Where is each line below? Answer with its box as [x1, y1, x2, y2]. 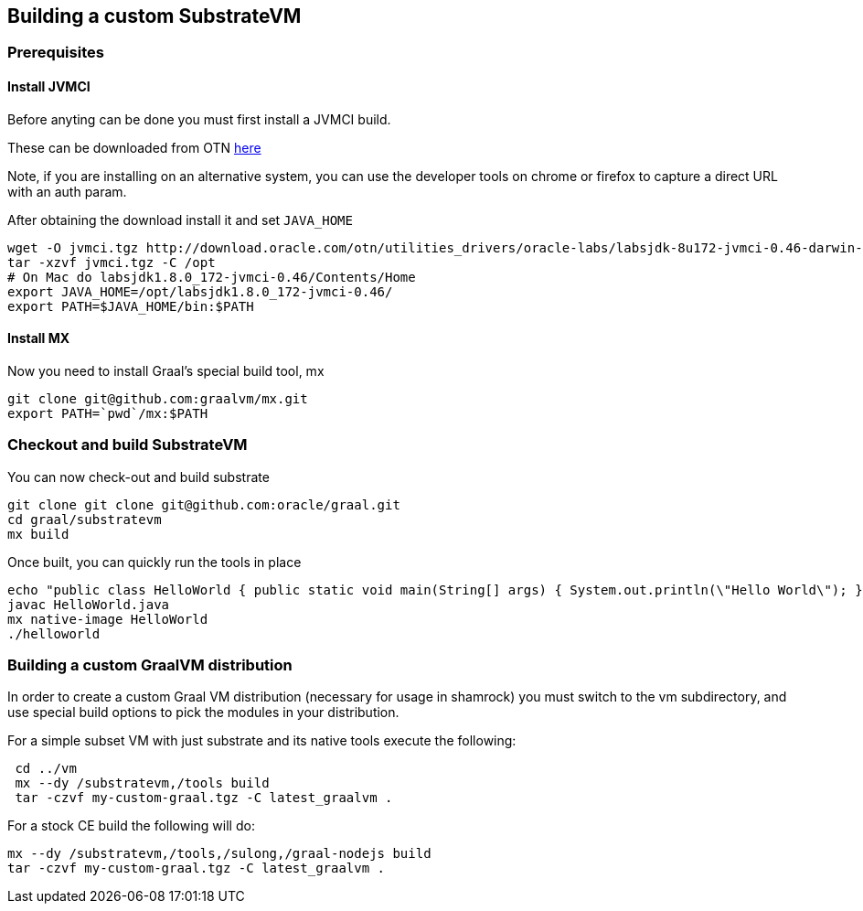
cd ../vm [15, 761, 77, 777]
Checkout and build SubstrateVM [7, 435, 248, 455]
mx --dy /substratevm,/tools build [15, 776, 270, 791]
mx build [7, 526, 69, 541]
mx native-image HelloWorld [7, 611, 208, 627]
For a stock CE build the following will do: [7, 818, 255, 834]
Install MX [7, 330, 70, 347]
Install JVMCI [7, 79, 91, 95]
